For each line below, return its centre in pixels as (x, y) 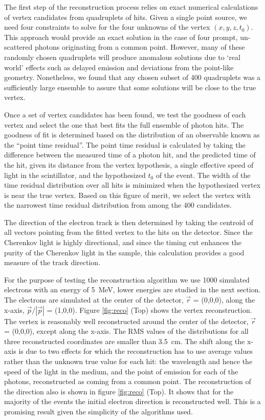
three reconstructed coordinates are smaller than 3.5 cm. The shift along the (125, 341)
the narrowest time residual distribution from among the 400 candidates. (118, 205)
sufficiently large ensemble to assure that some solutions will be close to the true (130, 87)
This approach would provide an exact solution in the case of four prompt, (121, 37)
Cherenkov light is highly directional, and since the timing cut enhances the (123, 242)
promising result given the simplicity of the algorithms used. (98, 411)
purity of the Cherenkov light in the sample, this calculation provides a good (124, 252)
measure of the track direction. (52, 262)
